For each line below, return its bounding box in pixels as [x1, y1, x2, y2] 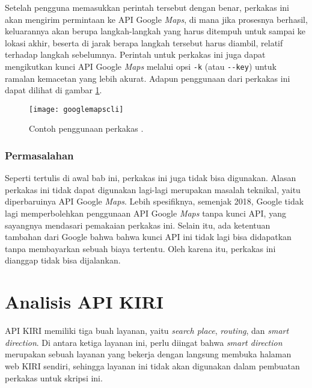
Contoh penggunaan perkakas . [29, 122, 144, 135]
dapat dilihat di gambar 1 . [5, 84, 102, 96]
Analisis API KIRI [5, 289, 164, 314]
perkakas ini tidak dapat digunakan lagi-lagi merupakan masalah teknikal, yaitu [5, 183, 301, 196]
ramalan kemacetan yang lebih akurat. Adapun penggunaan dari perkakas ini [5, 72, 290, 84]
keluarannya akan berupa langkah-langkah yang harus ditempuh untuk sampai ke [5, 25, 306, 37]
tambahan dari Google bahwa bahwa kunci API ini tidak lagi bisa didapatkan [5, 230, 292, 243]
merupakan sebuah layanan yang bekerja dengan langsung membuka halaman [5, 348, 292, 360]
